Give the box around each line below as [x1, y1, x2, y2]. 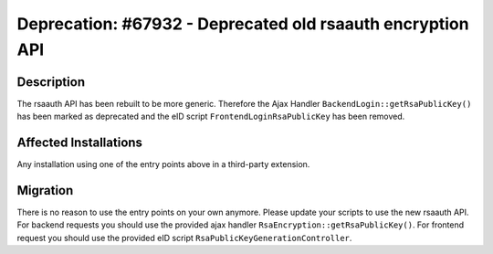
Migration [16, 183, 74, 198]
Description [16, 74, 86, 90]
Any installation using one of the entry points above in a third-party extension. [16, 159, 310, 170]
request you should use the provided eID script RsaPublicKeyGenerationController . [16, 232, 352, 243]
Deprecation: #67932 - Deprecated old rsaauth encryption [16, 14, 469, 34]
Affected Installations [16, 135, 143, 151]
